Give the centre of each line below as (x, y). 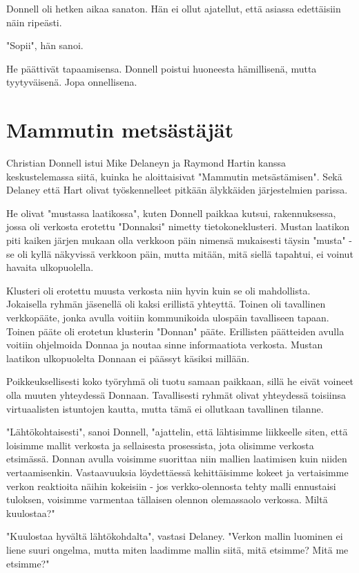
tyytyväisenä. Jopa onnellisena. (72, 82)
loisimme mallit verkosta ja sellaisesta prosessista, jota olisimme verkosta (160, 445)
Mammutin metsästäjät (120, 130)
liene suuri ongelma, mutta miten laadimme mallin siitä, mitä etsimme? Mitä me (177, 549)
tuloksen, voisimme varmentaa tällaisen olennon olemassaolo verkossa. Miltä (167, 499)
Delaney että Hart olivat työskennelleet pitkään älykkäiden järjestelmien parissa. (177, 190)
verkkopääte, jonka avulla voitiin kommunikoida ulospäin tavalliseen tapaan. (168, 318)
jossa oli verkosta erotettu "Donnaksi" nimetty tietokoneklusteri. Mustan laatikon (178, 226)
